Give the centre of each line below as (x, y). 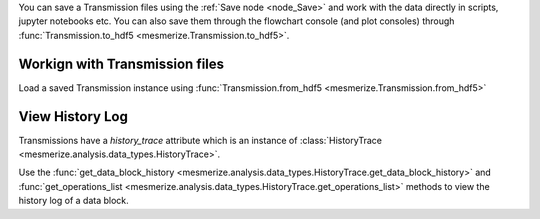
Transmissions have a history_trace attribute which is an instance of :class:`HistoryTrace (200, 140)
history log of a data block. (73, 201)
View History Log (73, 116)
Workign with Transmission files (121, 63)
